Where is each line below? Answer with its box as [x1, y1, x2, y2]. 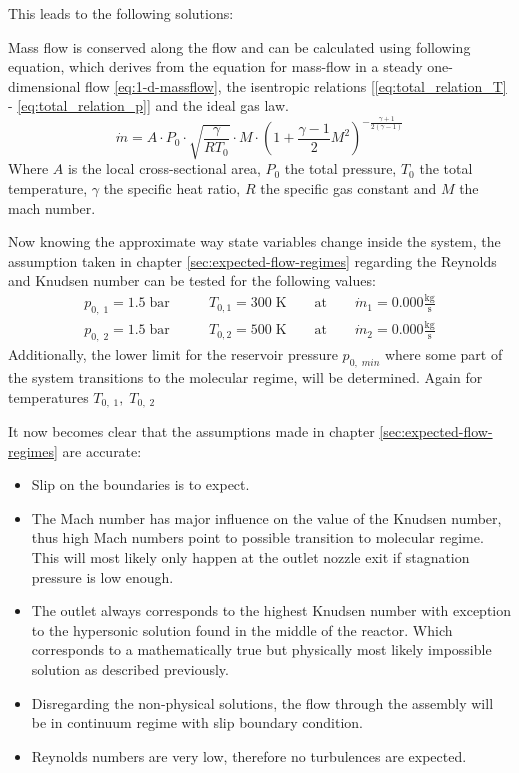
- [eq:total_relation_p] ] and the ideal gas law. [8, 95, 289, 116]
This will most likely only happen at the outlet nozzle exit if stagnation [31, 547, 470, 568]
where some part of [384, 344, 503, 365]
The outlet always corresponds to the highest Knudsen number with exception [31, 600, 512, 621]
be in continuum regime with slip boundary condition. [31, 712, 363, 733]
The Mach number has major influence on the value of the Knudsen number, [31, 507, 502, 528]
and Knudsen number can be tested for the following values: [8, 270, 376, 291]
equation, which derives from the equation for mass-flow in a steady [8, 56, 423, 77]
